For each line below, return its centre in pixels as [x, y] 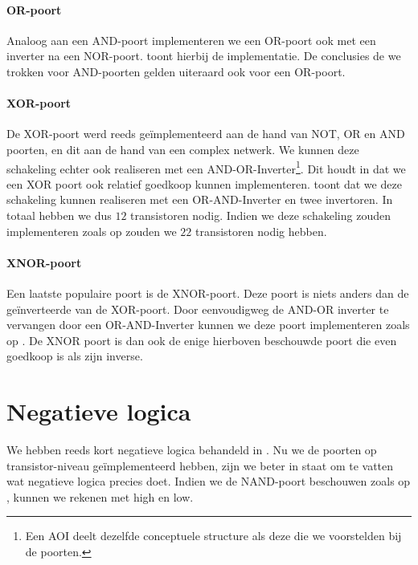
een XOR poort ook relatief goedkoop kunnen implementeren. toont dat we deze [204, 183]
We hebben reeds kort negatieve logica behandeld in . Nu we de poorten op [192, 450]
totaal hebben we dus [59, 215]
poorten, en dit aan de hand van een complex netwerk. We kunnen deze [183, 149]
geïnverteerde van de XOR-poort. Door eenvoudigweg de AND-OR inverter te [198, 309]
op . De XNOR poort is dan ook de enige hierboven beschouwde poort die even [202, 340]
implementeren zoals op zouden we [92, 231]
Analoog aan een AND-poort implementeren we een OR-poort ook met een [191, 40]
